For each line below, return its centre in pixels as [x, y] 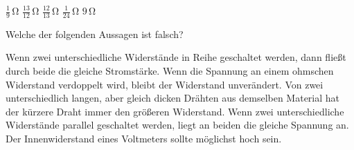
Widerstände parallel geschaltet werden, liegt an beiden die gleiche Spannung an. [177, 125]
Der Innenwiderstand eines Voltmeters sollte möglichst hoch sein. [144, 138]
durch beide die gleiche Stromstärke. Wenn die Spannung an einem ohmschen [170, 71]
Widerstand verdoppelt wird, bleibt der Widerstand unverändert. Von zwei [165, 84]
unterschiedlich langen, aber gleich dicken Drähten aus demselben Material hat [173, 98]
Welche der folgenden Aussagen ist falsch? [95, 34]
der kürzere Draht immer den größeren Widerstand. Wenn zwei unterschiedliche [175, 111]
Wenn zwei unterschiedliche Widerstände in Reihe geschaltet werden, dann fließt [176, 57]
